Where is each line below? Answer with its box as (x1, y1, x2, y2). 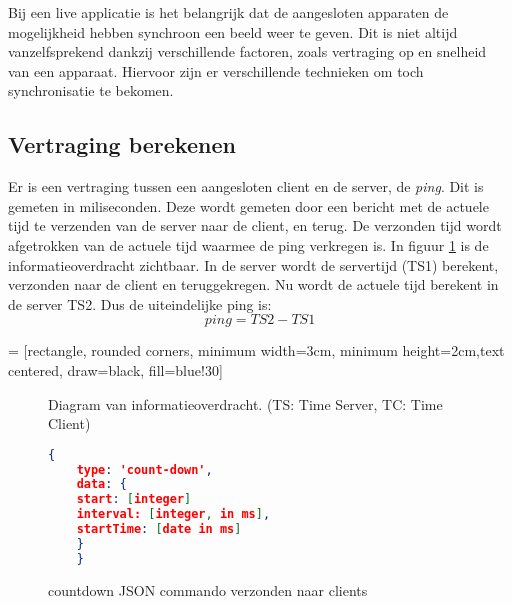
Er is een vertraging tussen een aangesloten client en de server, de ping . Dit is (8, 176, 484, 197)
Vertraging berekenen (8, 129, 236, 160)
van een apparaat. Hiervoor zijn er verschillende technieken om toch (8, 60, 424, 81)
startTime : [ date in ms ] (76, 522, 242, 537)
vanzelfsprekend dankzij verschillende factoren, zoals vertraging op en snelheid (8, 41, 487, 62)
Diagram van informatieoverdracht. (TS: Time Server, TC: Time (48, 393, 443, 414)
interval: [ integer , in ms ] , (76, 507, 271, 522)
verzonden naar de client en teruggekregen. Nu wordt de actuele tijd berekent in (8, 274, 499, 295)
